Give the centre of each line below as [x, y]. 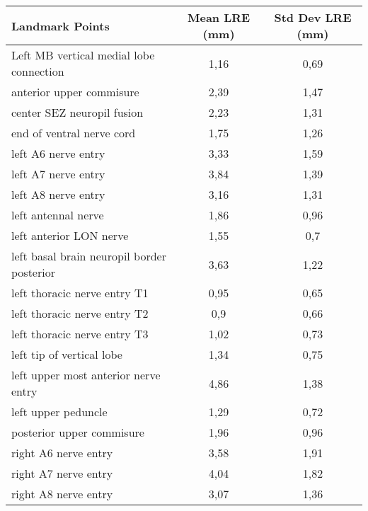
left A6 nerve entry [58, 153]
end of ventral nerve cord [74, 133]
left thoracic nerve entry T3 [80, 334]
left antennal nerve [58, 215]
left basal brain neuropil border [89, 256]
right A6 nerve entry [62, 453]
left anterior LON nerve [70, 235]
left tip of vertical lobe [67, 354]
